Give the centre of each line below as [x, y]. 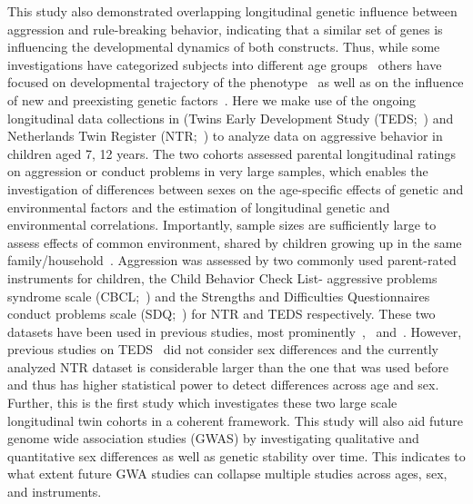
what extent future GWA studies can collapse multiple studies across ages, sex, [227, 474]
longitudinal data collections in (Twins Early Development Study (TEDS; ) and [231, 118]
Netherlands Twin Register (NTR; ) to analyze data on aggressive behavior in [225, 136]
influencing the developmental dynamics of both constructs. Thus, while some [224, 47]
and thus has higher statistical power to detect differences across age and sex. [223, 385]
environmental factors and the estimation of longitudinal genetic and [199, 207]
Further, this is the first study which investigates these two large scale [202, 403]
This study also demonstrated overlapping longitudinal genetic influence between [232, 11]
